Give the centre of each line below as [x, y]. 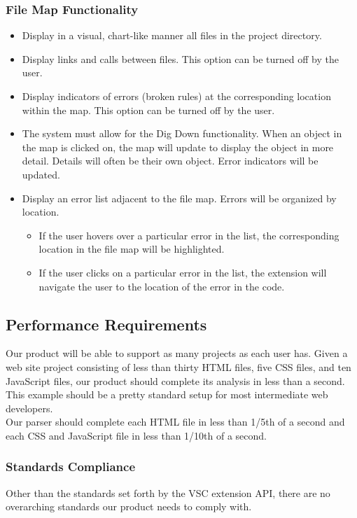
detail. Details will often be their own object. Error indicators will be [170, 161]
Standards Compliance [71, 467]
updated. [41, 174]
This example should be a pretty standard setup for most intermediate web [167, 394]
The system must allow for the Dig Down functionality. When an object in [182, 133]
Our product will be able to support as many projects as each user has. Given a [177, 353]
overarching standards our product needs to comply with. [129, 506]
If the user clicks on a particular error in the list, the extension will [183, 272]
